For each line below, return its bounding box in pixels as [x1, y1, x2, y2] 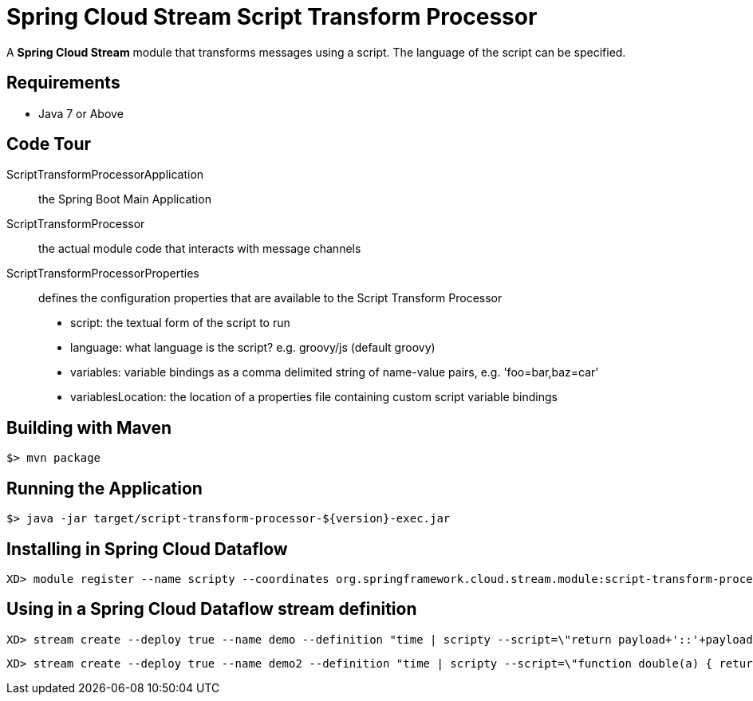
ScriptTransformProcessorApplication [6, 167, 204, 182]
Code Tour [6, 134, 92, 155]
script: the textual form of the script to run [70, 316, 290, 330]
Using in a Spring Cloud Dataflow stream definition [6, 599, 417, 620]
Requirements [6, 73, 120, 93]
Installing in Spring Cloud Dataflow [6, 538, 288, 559]
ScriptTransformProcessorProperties [6, 266, 199, 281]
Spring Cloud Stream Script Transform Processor [6, 3, 538, 30]
